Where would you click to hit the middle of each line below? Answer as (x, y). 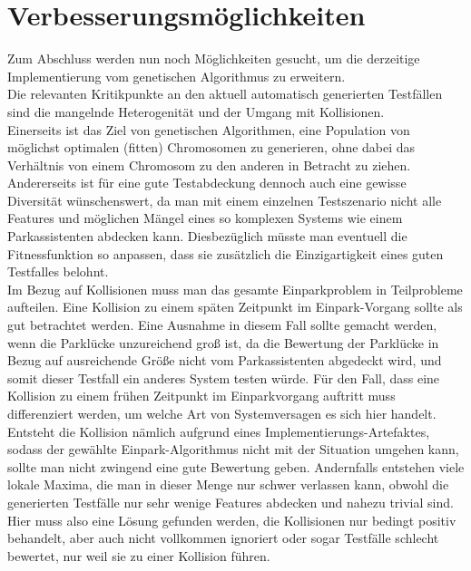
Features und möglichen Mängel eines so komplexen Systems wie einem (205, 218)
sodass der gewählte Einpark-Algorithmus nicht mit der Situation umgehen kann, (233, 449)
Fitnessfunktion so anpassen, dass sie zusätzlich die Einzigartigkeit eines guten (226, 253)
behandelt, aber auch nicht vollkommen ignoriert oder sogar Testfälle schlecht (223, 538)
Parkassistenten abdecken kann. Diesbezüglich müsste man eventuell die (207, 236)
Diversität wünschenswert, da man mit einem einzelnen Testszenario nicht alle (225, 200)
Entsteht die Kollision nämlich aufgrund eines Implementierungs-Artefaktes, (219, 431)
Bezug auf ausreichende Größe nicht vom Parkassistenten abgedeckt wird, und (225, 360)
